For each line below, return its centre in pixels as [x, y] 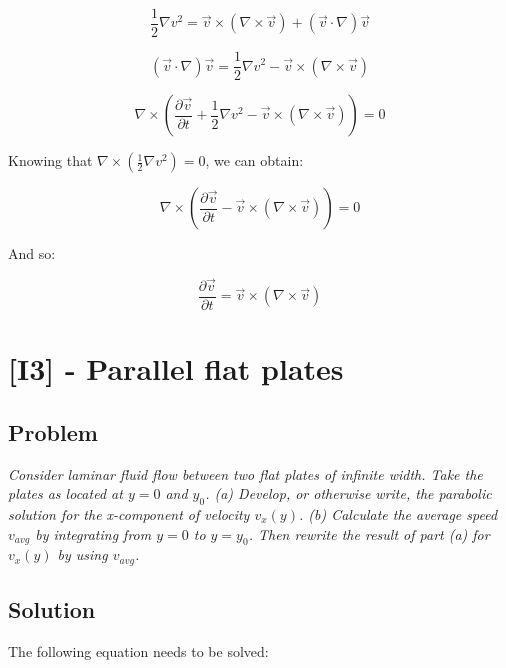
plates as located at [65, 493]
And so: [32, 253]
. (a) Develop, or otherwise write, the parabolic [348, 493]
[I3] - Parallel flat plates [176, 368]
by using [82, 554]
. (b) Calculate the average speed [398, 513]
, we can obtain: [254, 160]
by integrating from [93, 533]
